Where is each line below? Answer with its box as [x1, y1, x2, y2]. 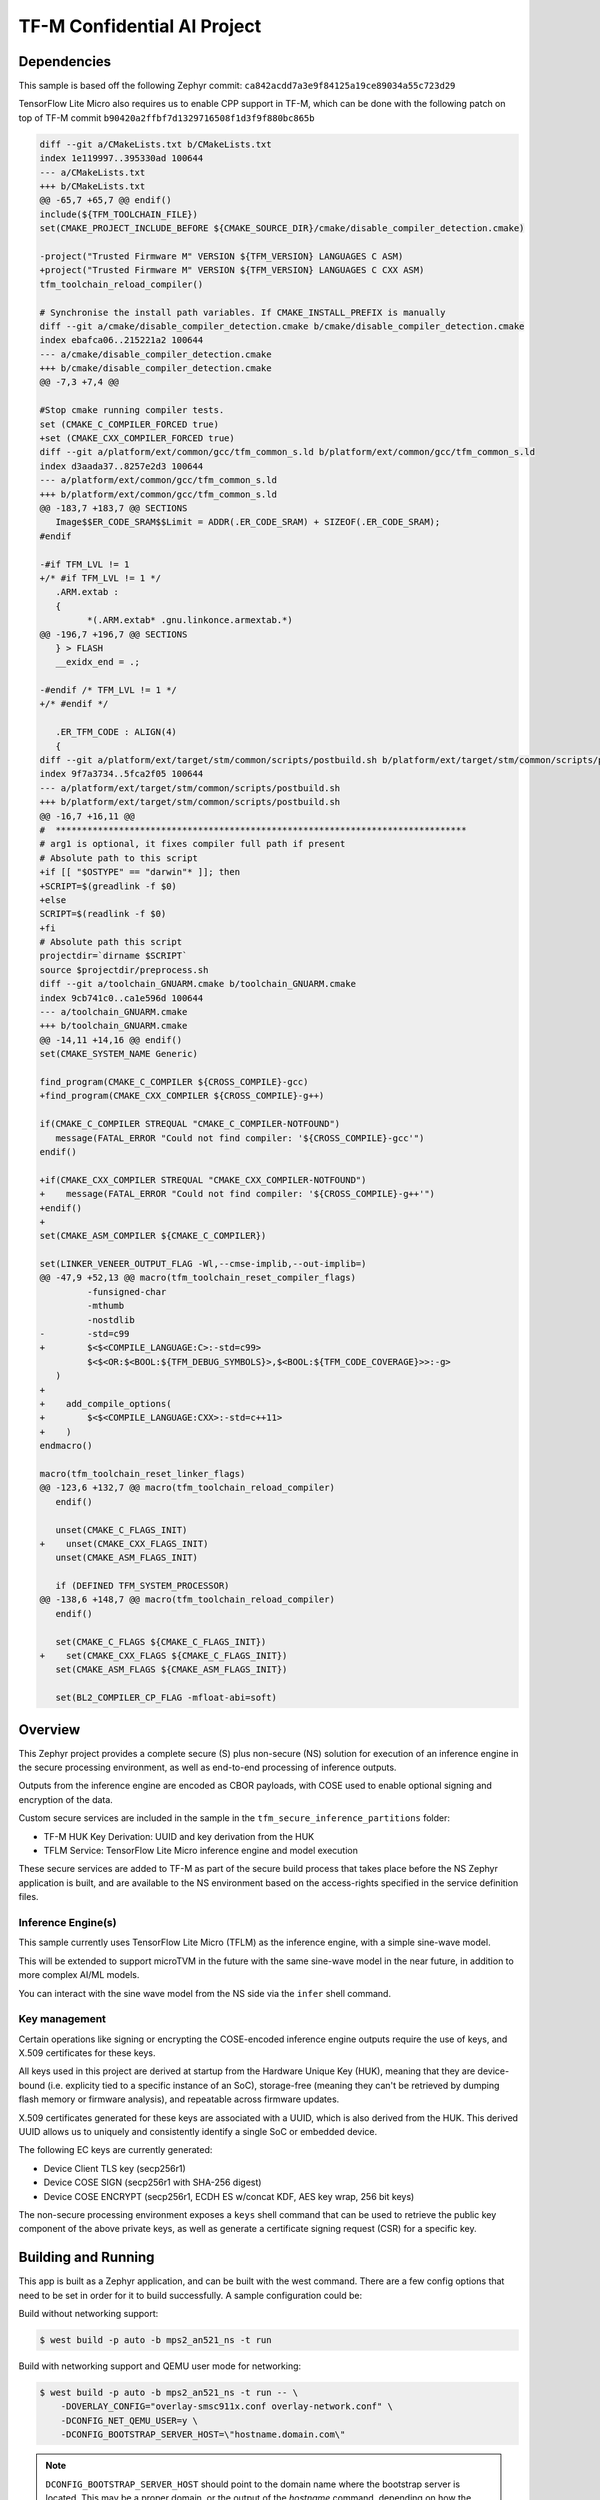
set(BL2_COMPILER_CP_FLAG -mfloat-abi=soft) [55, 1692, 277, 1704]
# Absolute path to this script [39, 852, 199, 864]
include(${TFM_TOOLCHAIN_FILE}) [39, 208, 199, 220]
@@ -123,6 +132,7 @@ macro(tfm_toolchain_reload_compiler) [39, 1482, 335, 1494]
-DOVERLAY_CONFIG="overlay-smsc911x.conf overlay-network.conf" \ [60, 2401, 394, 2412]
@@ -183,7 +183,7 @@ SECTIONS [39, 502, 188, 514]
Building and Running [18, 2249, 155, 2266]
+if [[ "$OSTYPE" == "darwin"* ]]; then [39, 866, 240, 878]
